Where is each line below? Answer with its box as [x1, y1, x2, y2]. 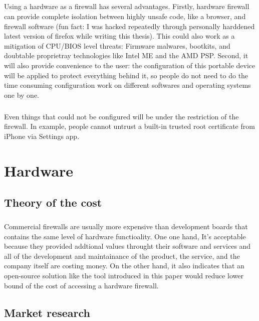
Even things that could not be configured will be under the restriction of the [4, 111, 239, 121]
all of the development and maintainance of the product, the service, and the [4, 250, 240, 261]
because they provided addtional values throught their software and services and [4, 241, 251, 251]
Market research [4, 304, 90, 320]
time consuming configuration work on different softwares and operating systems [4, 80, 251, 90]
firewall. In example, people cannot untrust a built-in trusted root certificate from [4, 121, 255, 131]
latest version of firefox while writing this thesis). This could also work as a [4, 31, 235, 41]
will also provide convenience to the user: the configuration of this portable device [4, 60, 255, 70]
